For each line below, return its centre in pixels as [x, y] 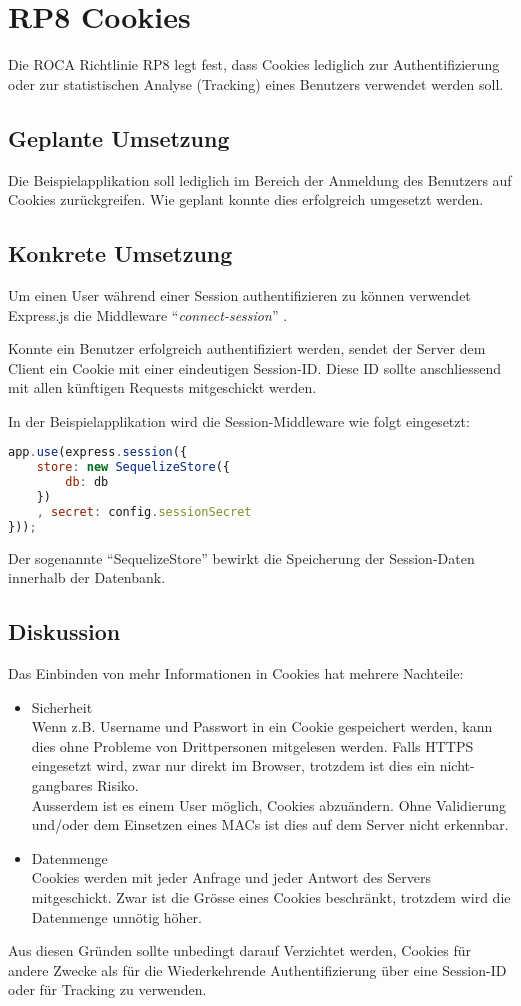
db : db [87, 482]
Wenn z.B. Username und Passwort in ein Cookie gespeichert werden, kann [262, 726]
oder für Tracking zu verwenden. [107, 989]
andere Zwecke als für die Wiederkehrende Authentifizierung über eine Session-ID [257, 969]
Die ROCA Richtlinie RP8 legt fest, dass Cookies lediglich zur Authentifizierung [254, 64]
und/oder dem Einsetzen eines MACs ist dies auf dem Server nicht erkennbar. [270, 824]
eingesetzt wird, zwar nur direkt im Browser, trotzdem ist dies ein [233, 765]
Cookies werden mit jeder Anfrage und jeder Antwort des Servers [231, 877]
